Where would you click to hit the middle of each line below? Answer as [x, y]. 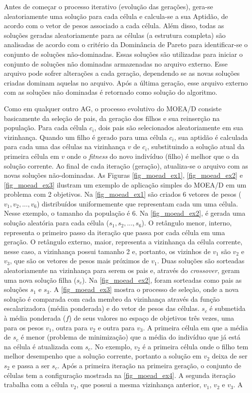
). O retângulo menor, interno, [187, 223]
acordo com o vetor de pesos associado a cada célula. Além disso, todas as [114, 26]
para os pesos [24, 327]
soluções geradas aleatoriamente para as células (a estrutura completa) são [115, 35]
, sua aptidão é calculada [211, 137]
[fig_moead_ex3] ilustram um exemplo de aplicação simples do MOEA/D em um [125, 184]
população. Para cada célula [46, 128]
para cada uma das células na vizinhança [65, 146]
